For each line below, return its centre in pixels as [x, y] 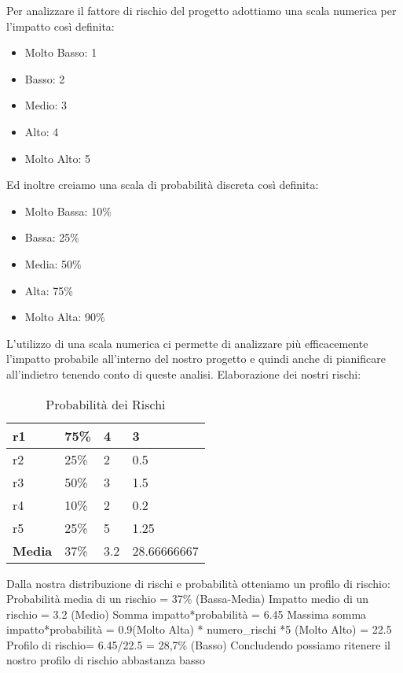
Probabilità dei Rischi [106, 404]
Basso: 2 [45, 78]
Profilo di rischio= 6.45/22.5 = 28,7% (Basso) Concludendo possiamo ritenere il [198, 644]
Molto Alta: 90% [65, 317]
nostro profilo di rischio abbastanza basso [106, 660]
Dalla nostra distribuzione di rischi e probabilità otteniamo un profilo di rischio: [198, 583]
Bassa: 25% [52, 237]
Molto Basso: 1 [61, 52]
